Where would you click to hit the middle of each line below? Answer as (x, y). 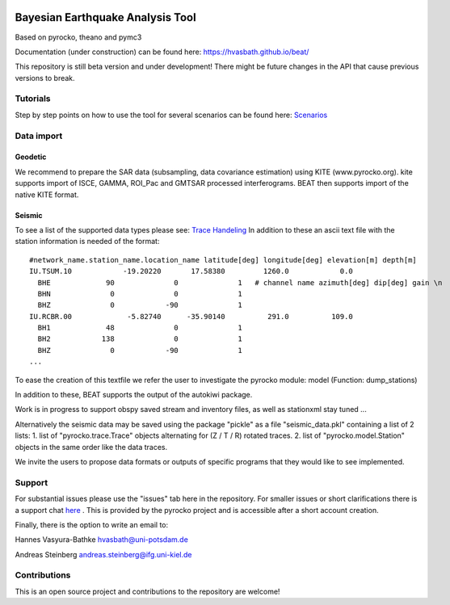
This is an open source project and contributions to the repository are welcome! (147, 591)
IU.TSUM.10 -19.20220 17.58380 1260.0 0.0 (191, 271)
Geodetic (31, 157)
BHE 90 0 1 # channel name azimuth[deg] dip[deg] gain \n (240, 282)
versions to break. (45, 78)
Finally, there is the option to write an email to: (92, 524)
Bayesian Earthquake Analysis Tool (106, 17)
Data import (39, 136)
